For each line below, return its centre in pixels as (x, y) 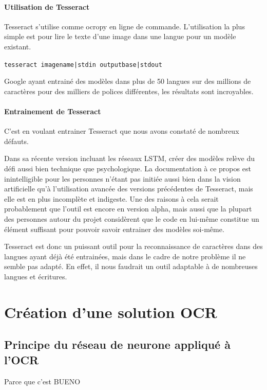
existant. (18, 46)
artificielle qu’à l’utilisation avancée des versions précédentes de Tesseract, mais (129, 189)
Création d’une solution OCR (111, 312)
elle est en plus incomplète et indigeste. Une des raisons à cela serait (111, 198)
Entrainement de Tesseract (53, 111)
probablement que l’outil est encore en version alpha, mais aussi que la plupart (128, 209)
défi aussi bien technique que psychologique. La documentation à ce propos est (128, 168)
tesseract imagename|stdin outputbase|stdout (83, 65)
